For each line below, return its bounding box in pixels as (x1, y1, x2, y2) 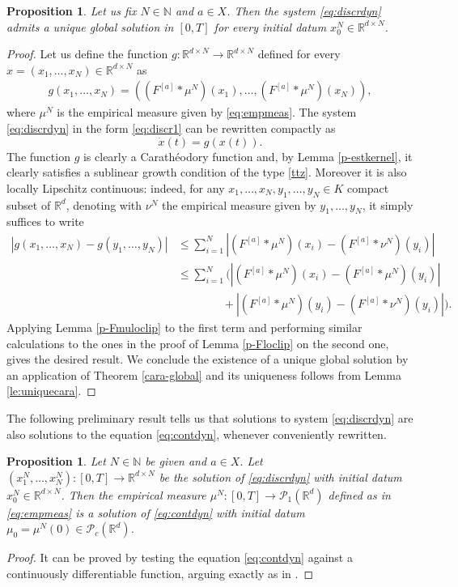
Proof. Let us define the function (6, 45, 168, 62)
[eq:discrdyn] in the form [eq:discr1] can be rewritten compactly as (6, 120, 336, 136)
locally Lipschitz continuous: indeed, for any (6, 179, 225, 196)
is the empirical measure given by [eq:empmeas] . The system (57, 104, 357, 121)
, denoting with (66, 196, 142, 213)
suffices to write (6, 213, 84, 230)
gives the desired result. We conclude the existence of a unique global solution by (6, 351, 409, 368)
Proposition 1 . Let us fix (6, 2, 137, 19)
